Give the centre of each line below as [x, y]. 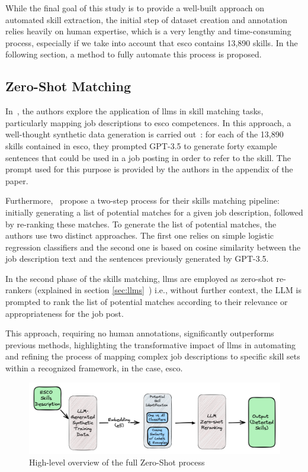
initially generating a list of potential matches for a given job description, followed [154, 212]
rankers [19, 290]
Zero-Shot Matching [68, 86]
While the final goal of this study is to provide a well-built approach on [135, 8]
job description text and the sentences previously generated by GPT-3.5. [137, 259]
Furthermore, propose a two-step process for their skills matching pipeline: [142, 200]
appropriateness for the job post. [65, 313]
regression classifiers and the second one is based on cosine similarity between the [153, 247]
